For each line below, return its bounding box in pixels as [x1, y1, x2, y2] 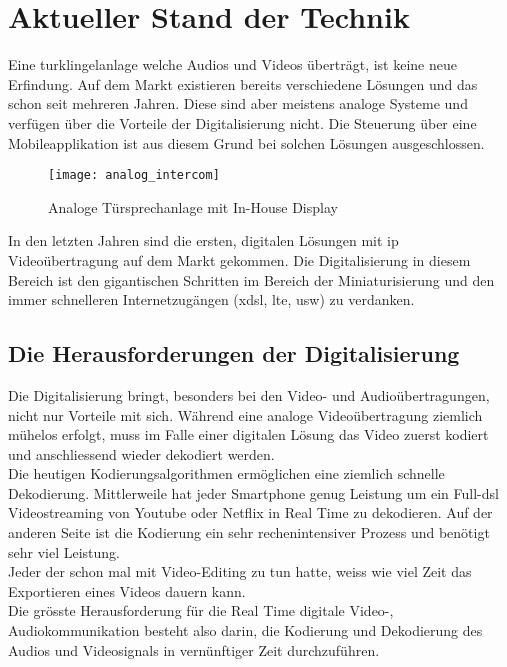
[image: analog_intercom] [48, 168, 220, 183]
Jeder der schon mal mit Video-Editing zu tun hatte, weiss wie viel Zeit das [8, 561, 472, 582]
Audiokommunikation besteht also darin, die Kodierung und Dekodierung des [8, 620, 483, 641]
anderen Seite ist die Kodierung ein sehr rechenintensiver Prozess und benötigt [8, 522, 490, 543]
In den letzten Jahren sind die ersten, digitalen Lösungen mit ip [8, 230, 399, 251]
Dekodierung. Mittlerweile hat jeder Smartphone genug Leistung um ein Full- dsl [8, 482, 499, 503]
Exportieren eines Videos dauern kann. [8, 580, 246, 601]
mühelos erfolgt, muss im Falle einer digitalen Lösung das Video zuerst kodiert [8, 424, 489, 445]
